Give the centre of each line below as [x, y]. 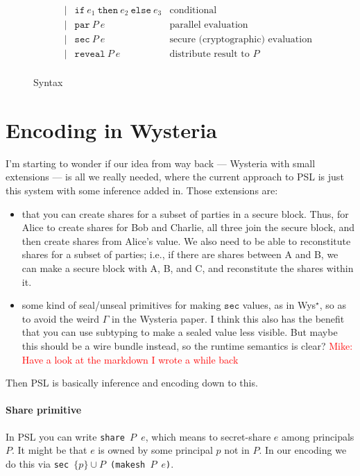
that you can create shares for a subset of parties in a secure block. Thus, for [185, 213]
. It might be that [50, 450]
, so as [333, 305]
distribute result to [209, 54]
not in [237, 450]
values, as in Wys [279, 305]
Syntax [48, 82]
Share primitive [44, 410]
